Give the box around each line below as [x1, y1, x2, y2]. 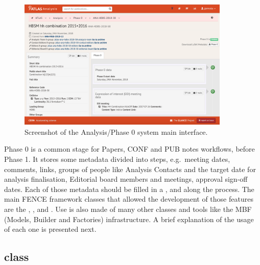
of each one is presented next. [4, 224, 97, 234]
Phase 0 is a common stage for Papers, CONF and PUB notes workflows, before [4, 143, 255, 154]
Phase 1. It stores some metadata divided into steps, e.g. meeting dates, [4, 154, 230, 164]
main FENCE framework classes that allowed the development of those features [4, 194, 253, 204]
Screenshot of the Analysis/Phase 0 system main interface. [25, 126, 208, 137]
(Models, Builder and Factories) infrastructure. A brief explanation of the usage [4, 213, 254, 224]
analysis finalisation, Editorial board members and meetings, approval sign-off [4, 174, 248, 184]
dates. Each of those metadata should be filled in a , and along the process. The [4, 183, 254, 194]
